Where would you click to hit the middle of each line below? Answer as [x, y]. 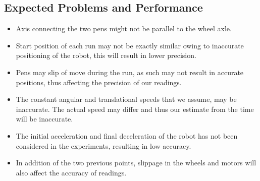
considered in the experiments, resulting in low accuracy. [103, 145]
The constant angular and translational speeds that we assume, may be [126, 99]
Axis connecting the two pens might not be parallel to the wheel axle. [124, 28]
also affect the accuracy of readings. [71, 172]
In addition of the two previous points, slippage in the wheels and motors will [136, 163]
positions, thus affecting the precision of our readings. [99, 82]
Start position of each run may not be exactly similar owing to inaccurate [130, 45]
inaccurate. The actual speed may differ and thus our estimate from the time [135, 109]
